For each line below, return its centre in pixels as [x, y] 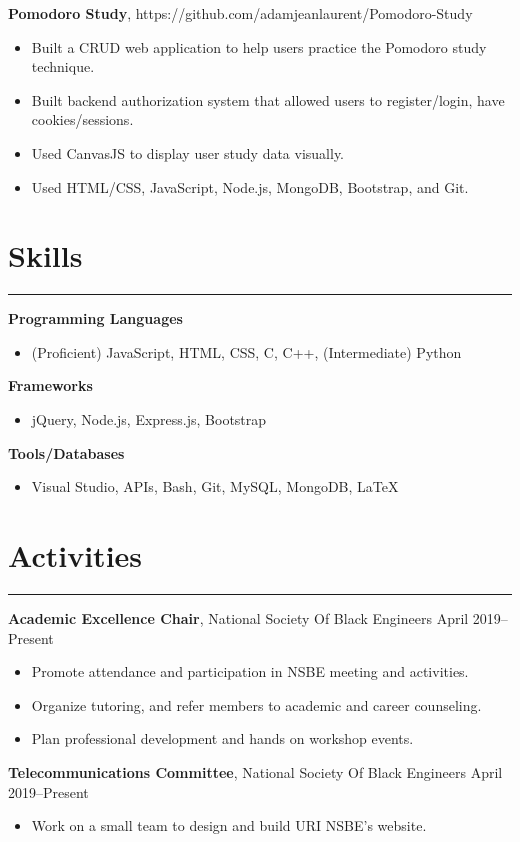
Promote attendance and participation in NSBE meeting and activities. [250, 671]
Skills [45, 255]
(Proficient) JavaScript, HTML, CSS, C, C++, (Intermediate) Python [246, 351]
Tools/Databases [66, 452]
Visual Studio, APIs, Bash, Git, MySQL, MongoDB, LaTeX [215, 486]
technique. [63, 66]
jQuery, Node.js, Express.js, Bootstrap [149, 419]
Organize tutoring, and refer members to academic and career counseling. [256, 704]
